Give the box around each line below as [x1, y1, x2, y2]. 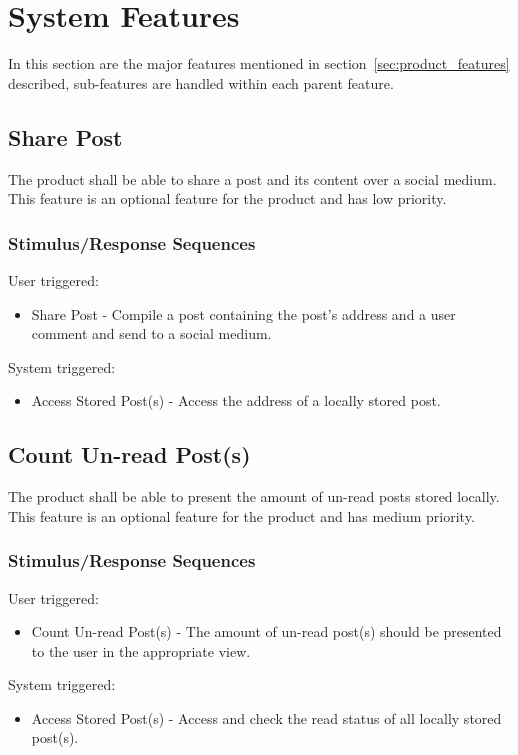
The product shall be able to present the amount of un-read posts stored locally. [8, 486, 500, 507]
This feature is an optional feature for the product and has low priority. [8, 188, 447, 209]
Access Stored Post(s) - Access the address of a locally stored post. [31, 390, 441, 411]
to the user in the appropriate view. [31, 640, 251, 661]
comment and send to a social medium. [31, 323, 272, 344]
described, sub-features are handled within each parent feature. [8, 72, 394, 93]
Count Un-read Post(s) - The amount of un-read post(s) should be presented [31, 621, 502, 642]
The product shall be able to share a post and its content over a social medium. [8, 168, 497, 189]
